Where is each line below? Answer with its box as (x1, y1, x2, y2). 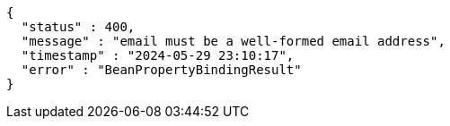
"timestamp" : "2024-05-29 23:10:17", (21, 48, 295, 63)
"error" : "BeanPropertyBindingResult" (21, 63, 302, 77)
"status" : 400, (21, 20, 136, 34)
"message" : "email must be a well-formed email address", (21, 34, 446, 48)
